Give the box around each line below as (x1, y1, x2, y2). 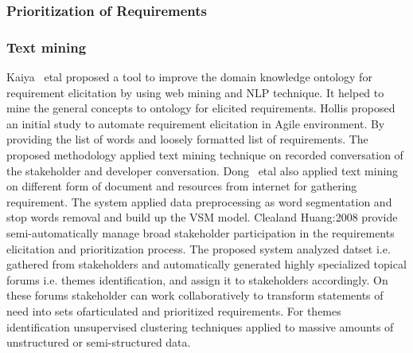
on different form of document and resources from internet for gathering (6, 178, 357, 194)
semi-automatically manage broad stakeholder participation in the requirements (6, 225, 395, 241)
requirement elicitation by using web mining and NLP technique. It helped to (6, 84, 384, 100)
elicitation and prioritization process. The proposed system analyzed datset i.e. (6, 240, 391, 257)
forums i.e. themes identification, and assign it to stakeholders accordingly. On (6, 271, 388, 288)
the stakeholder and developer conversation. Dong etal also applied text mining (6, 162, 399, 178)
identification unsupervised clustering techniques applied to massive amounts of (6, 318, 394, 335)
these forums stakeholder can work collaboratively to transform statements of (6, 287, 384, 304)
